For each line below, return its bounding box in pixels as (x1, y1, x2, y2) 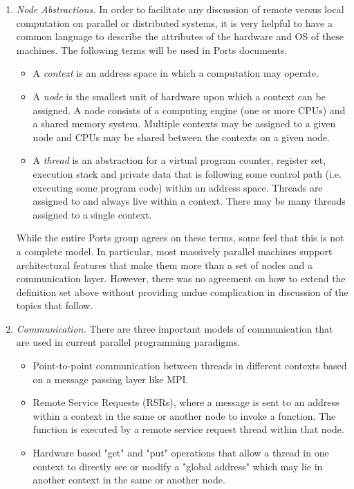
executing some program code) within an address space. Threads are (32, 180, 323, 194)
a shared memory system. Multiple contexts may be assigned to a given (32, 116, 336, 131)
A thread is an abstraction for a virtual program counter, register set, (32, 153, 326, 167)
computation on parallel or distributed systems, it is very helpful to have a (16, 15, 333, 30)
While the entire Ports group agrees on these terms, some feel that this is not (16, 230, 344, 245)
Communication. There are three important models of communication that (16, 321, 333, 335)
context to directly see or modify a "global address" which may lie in (32, 459, 323, 473)
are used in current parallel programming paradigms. (16, 335, 241, 349)
